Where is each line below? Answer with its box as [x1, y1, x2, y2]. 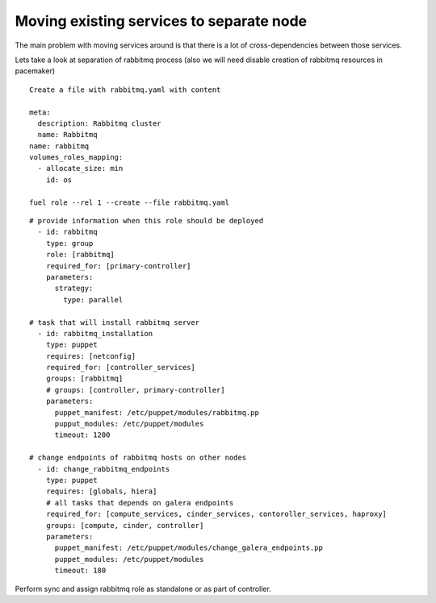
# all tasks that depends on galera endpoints [45, 498, 234, 507]
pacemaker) [15, 66, 56, 76]
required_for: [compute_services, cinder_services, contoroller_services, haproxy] [45, 509, 388, 519]
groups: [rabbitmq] [45, 374, 124, 383]
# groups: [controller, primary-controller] [45, 385, 225, 394]
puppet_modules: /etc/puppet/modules [54, 555, 204, 563]
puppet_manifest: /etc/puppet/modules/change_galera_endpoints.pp [54, 543, 323, 552]
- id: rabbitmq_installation [37, 329, 153, 338]
